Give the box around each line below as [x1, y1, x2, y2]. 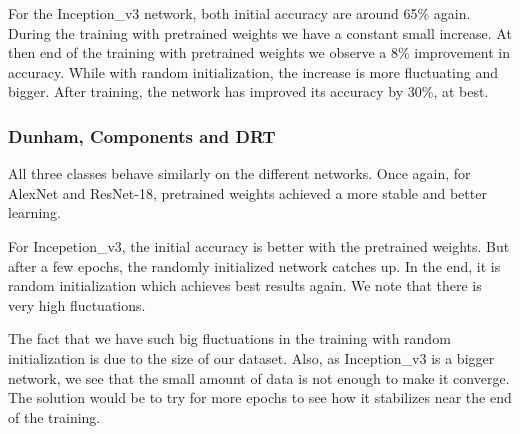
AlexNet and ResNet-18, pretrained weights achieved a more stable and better [8, 182, 487, 203]
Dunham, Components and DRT [8, 123, 276, 148]
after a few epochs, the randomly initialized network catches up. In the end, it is [8, 255, 501, 276]
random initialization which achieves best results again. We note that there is [8, 275, 482, 296]
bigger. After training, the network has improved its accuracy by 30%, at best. [8, 81, 489, 102]
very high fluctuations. [8, 294, 146, 315]
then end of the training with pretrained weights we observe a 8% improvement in [8, 42, 510, 63]
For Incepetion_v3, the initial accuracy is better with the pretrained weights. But [8, 235, 510, 256]
